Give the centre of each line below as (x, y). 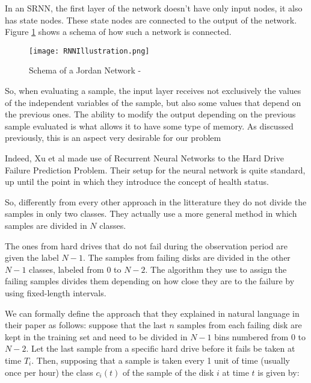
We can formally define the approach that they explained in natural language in (152, 313)
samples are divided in (46, 225)
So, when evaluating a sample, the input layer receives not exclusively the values (153, 91)
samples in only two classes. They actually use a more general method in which (151, 213)
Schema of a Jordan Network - (85, 70)
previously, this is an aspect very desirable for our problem (113, 138)
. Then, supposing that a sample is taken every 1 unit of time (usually (161, 360)
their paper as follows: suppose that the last (86, 325)
